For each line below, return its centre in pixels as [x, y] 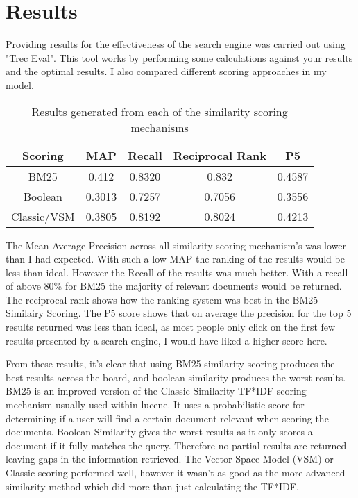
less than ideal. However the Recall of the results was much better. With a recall [177, 272]
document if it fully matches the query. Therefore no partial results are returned [176, 445]
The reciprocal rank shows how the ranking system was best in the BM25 [162, 299]
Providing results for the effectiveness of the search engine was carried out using [176, 44]
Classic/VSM [43, 216]
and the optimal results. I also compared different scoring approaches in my [166, 71]
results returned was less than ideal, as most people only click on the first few [171, 327]
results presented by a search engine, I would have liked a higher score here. [167, 340]
